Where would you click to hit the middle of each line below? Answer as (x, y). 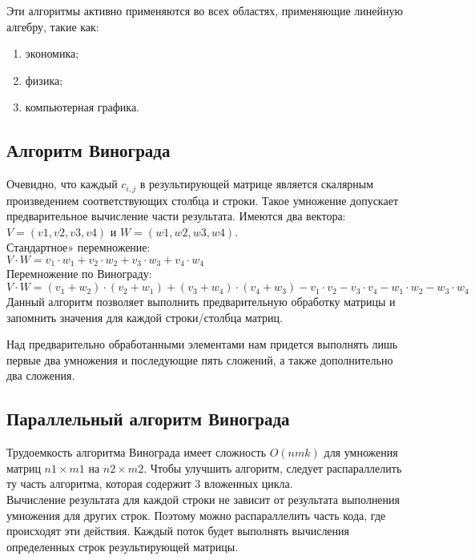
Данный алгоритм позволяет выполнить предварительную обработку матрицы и (201, 302)
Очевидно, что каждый (62, 184)
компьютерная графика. (82, 107)
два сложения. (41, 375)
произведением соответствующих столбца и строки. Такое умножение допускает (203, 200)
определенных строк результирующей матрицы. (123, 546)
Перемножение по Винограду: (79, 274)
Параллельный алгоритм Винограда (148, 419)
